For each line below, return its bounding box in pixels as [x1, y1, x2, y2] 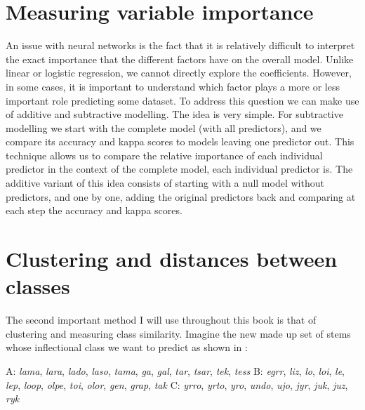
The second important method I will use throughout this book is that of [6, 312, 317, 327]
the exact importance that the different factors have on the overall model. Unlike [6, 51, 354, 66]
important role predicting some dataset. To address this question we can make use [6, 93, 359, 107]
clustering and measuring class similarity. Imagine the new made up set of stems [6, 326, 351, 340]
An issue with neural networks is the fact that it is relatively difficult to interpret [6, 38, 355, 53]
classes [6, 272, 70, 300]
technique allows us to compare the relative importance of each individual [6, 147, 323, 162]
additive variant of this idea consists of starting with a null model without [6, 176, 324, 190]
